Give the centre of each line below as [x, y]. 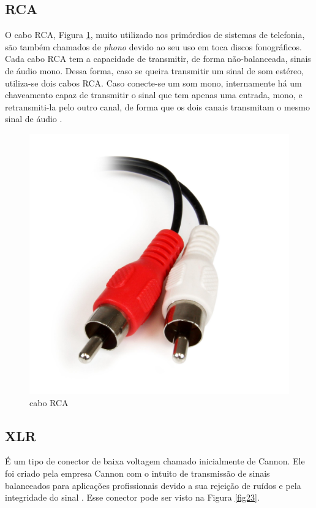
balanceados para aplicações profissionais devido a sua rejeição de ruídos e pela [153, 485]
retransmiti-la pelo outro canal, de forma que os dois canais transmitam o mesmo [158, 106]
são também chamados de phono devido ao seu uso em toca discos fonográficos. [153, 46]
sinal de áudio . [34, 119]
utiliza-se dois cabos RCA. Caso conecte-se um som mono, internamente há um [153, 83]
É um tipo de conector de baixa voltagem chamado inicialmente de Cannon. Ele [155, 461]
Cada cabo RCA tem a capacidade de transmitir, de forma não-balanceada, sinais [158, 59]
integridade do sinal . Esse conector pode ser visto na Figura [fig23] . [132, 497]
